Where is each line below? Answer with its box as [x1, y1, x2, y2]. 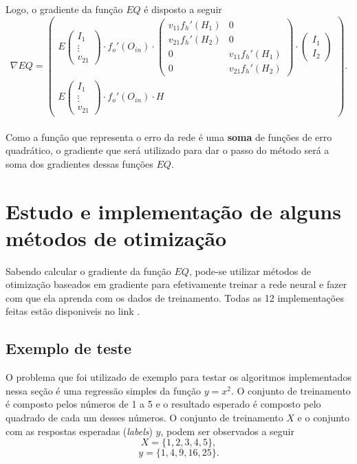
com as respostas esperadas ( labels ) [6, 423, 153, 438]
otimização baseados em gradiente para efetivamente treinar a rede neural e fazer [6, 277, 347, 291]
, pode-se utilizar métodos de [188, 263, 312, 278]
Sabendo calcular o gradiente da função [6, 263, 171, 278]
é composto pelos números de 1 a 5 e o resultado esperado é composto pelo [6, 397, 321, 411]
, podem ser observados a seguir [160, 423, 294, 438]
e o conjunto [297, 410, 350, 425]
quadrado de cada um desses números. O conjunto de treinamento [6, 410, 283, 425]
